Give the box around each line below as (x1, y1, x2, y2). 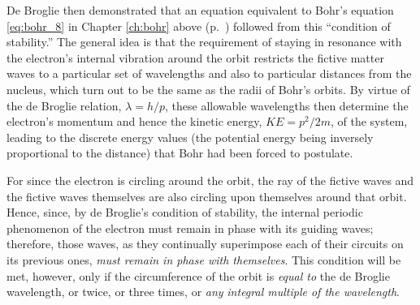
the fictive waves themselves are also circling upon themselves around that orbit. (6, 187, 407, 204)
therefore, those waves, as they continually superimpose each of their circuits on (6, 235, 404, 252)
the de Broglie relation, (6, 97, 122, 114)
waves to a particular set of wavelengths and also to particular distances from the (6, 65, 412, 82)
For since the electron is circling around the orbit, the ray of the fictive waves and (6, 171, 414, 188)
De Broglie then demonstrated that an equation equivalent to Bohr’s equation (6, 2, 394, 18)
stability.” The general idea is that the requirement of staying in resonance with (6, 33, 402, 50)
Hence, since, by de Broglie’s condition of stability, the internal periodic (6, 204, 363, 221)
